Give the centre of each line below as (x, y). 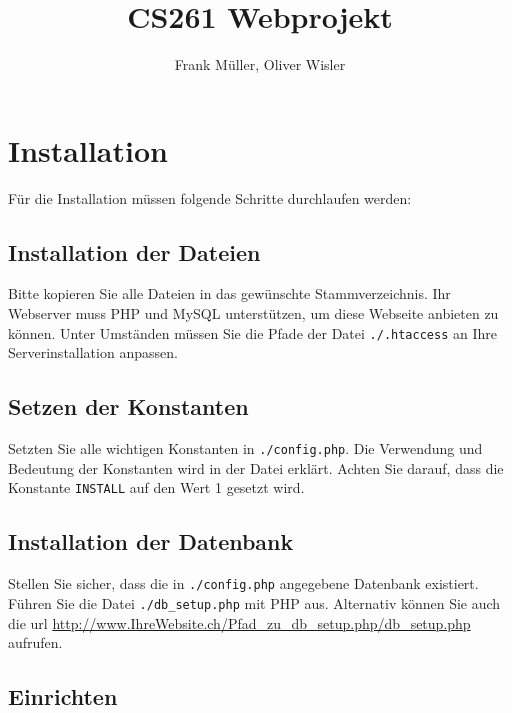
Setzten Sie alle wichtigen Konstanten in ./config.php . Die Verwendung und (245, 448)
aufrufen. (35, 642)
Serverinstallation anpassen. (93, 352)
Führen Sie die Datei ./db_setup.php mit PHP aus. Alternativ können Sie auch (254, 602)
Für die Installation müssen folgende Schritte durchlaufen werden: (210, 197)
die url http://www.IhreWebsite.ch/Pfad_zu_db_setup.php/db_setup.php (239, 622)
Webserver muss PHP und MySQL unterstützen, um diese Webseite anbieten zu (253, 313)
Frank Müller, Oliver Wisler (260, 64)
